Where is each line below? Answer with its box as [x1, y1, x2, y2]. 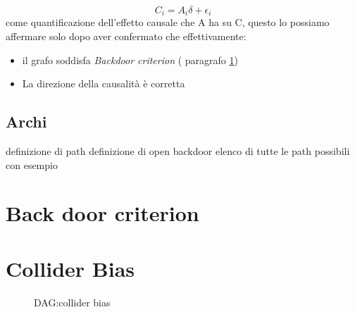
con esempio [6, 157, 58, 172]
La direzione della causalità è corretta [22, 76, 185, 91]
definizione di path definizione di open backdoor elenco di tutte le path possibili [6, 144, 350, 158]
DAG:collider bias [34, 294, 111, 309]
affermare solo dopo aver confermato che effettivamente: [6, 29, 247, 44]
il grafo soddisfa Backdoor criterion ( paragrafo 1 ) [22, 52, 238, 67]
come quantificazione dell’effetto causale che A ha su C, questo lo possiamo [6, 15, 330, 30]
